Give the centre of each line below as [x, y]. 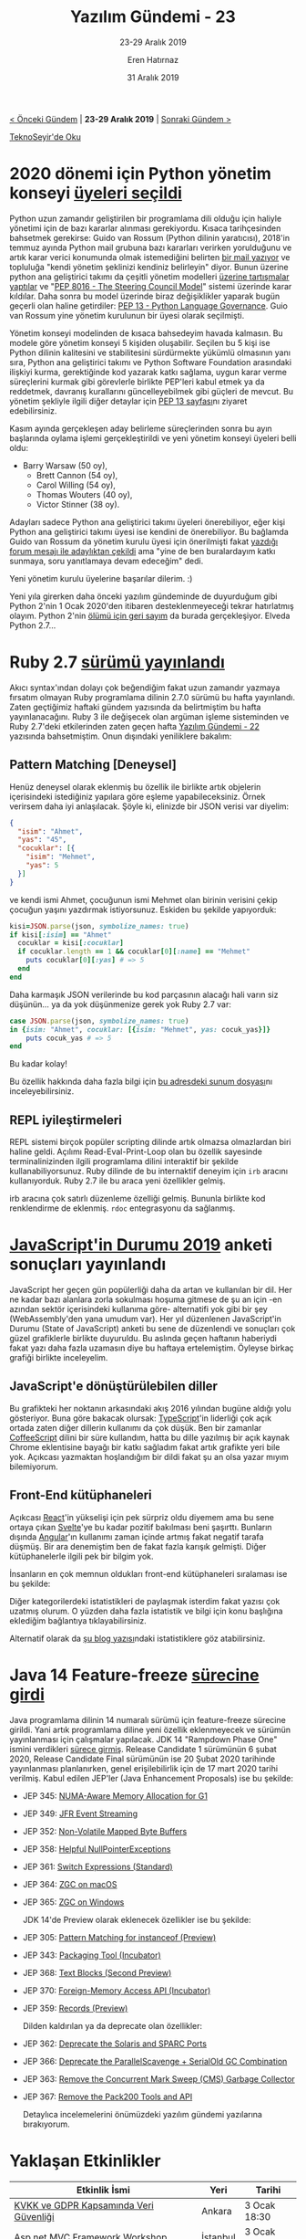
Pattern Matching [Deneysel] [93, 765]
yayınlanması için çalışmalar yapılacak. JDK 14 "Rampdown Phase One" [143, 1739]
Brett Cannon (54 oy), [77, 475]
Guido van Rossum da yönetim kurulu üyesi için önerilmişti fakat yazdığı [144, 541]
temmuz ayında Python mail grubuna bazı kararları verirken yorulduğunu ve [151, 247]
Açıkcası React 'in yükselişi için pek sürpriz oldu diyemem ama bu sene [142, 1517]
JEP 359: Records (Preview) [75, 2008]
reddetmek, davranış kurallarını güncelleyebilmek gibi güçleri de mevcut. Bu [152, 391]
